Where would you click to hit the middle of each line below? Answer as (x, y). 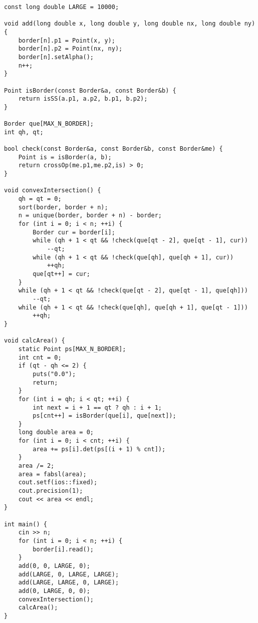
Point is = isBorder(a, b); (65, 157)
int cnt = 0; (40, 357)
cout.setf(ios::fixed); (58, 483)
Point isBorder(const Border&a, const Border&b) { (90, 90)
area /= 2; (36, 466)
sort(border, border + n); (63, 207)
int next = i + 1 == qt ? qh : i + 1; (97, 407)
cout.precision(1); (51, 491)
